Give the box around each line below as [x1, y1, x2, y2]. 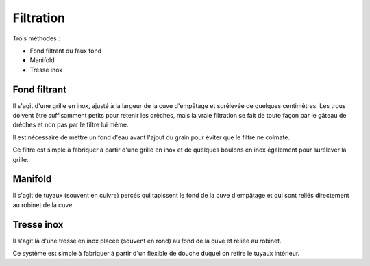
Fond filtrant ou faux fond [29, 46, 102, 55]
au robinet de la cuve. [12, 200, 75, 209]
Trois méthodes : [12, 34, 61, 42]
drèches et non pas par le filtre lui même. [12, 120, 129, 129]
